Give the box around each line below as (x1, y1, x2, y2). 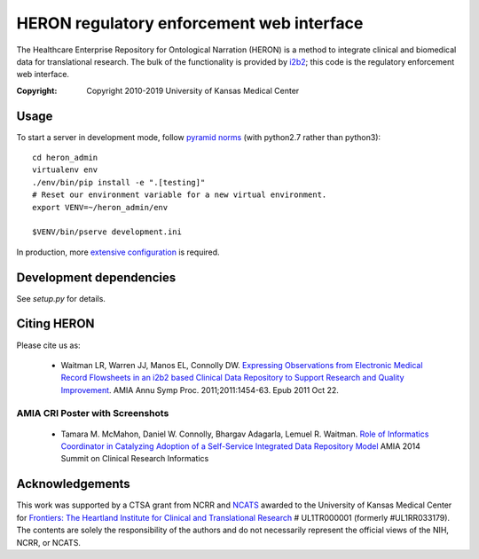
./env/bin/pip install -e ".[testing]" (32, 177, 206, 187)
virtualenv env (32, 165, 98, 175)
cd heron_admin (32, 153, 98, 163)
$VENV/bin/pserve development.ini (32, 227, 182, 237)
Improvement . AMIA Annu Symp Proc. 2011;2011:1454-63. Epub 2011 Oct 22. (60, 384, 339, 395)
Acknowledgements (16, 476, 130, 492)
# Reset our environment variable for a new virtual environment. (32, 190, 327, 200)
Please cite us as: (16, 340, 81, 350)
